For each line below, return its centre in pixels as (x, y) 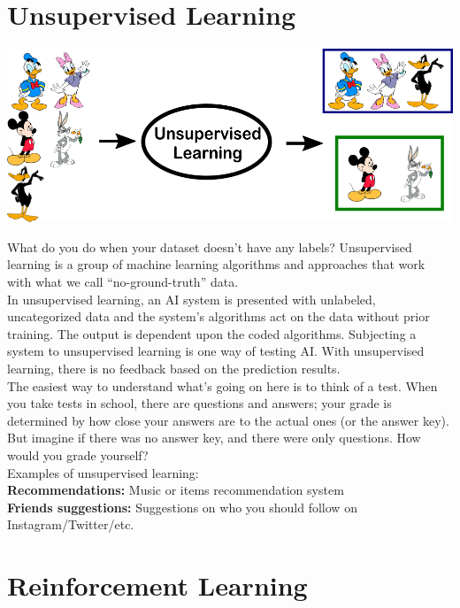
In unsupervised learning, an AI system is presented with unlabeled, (192, 299)
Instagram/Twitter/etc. (71, 524)
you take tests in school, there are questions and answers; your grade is (199, 403)
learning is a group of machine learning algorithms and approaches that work (216, 264)
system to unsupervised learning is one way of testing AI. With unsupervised (216, 351)
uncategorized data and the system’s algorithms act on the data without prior (218, 316)
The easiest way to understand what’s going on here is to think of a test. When (222, 385)
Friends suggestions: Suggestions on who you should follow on (182, 507)
